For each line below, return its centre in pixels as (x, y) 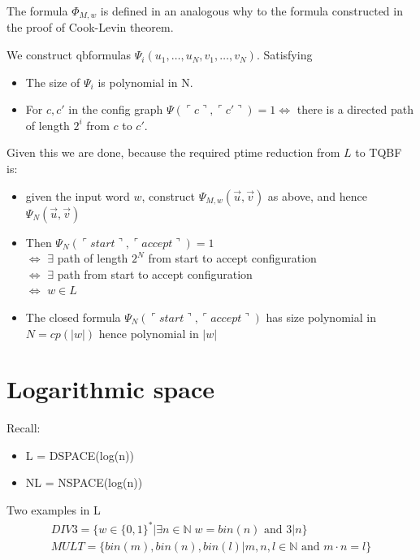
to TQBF (379, 152)
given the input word (78, 195)
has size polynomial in (321, 317)
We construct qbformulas (69, 55)
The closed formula (73, 317)
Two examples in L (54, 510)
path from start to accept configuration (155, 273)
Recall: (24, 428)
